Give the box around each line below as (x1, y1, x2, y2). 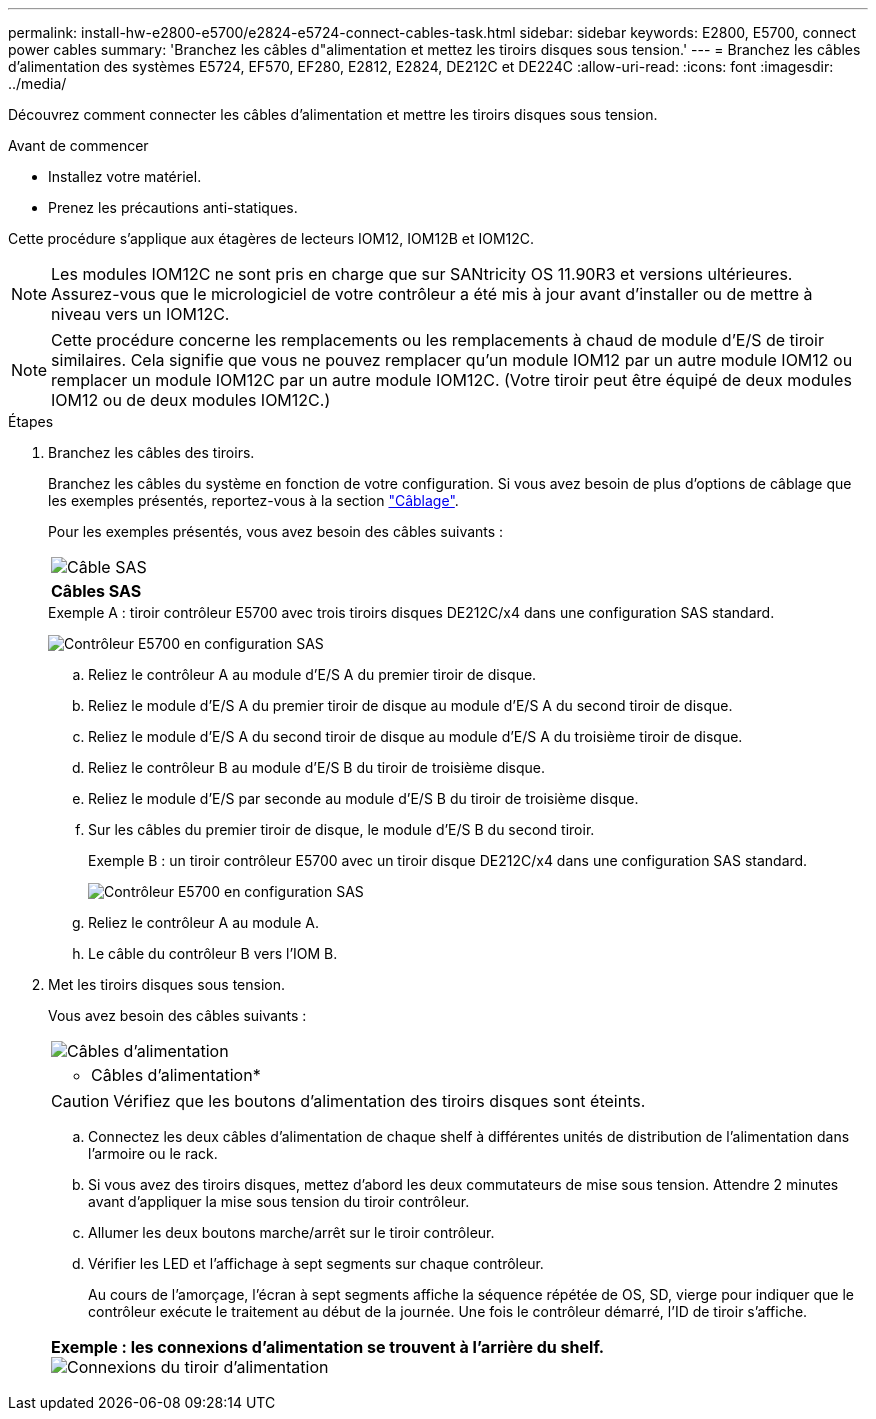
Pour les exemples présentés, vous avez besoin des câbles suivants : (48, 523, 504, 540)
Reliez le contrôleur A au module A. (88, 914, 319, 931)
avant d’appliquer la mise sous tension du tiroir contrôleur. (88, 1193, 470, 1210)
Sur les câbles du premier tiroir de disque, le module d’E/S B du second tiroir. (88, 821, 595, 838)
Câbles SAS (51, 581, 142, 601)
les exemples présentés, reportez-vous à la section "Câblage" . (48, 492, 459, 509)
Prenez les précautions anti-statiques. (48, 199, 298, 216)
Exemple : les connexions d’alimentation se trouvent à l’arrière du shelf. (51, 1337, 605, 1357)
